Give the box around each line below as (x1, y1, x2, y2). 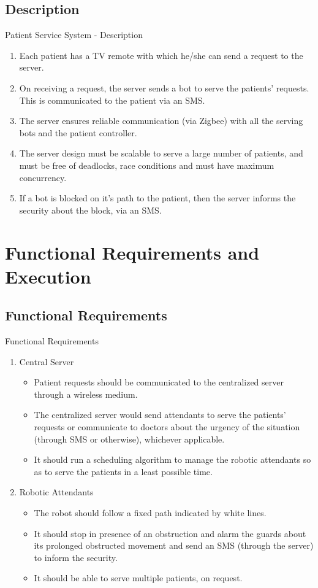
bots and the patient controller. (19, 126, 137, 139)
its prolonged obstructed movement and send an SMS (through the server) (34, 539, 314, 552)
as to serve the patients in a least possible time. (34, 465, 213, 478)
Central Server (19, 355, 74, 368)
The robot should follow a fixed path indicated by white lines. (34, 506, 267, 519)
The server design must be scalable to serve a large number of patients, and (19, 147, 303, 160)
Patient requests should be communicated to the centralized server (34, 376, 284, 389)
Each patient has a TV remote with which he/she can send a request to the (19, 48, 303, 61)
